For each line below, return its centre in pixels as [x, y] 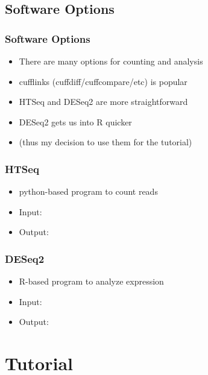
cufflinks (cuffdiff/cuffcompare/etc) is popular [103, 81]
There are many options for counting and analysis [111, 61]
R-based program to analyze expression [91, 281]
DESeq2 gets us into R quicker [75, 121]
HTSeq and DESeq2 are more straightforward [103, 102]
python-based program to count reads [88, 191]
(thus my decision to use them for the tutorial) [106, 142]
